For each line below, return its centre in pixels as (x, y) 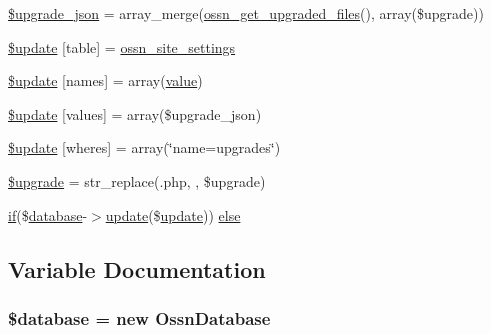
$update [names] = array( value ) (105, 80)
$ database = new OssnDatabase (139, 317)
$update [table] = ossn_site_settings (122, 46)
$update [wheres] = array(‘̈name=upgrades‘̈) (144, 147)
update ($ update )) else (173, 214)
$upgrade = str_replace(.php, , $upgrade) (137, 180)
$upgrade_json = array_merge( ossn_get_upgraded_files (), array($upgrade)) (246, 13)
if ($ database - (48, 214)
